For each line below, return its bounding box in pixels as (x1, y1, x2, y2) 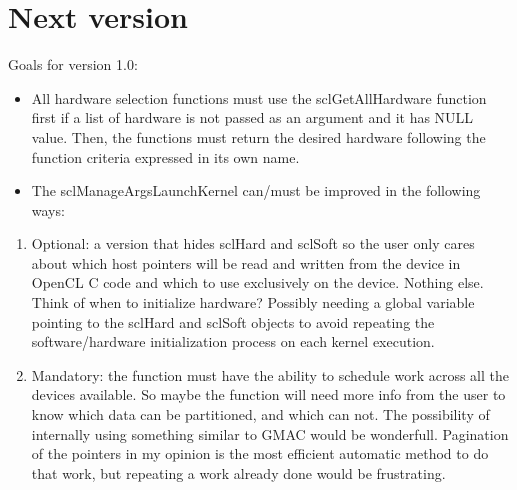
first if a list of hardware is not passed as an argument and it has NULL (31, 107, 474, 128)
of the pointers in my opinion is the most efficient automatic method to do (31, 443, 489, 464)
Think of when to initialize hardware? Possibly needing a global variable (31, 292, 475, 313)
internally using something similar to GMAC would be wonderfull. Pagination (31, 423, 509, 444)
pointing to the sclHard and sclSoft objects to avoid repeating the (31, 311, 435, 332)
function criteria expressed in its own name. (31, 146, 300, 167)
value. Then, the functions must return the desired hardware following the (31, 126, 486, 147)
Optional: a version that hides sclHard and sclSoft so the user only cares (31, 233, 475, 254)
